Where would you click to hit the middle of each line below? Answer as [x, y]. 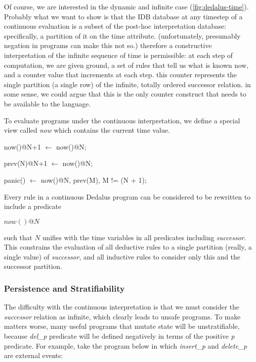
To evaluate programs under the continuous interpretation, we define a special [122, 120]
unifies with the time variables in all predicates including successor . [144, 237]
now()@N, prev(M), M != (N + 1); [94, 180]
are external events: [34, 355]
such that [18, 237]
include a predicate [33, 206]
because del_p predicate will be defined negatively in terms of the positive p [119, 336]
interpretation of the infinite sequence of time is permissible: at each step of [118, 55]
